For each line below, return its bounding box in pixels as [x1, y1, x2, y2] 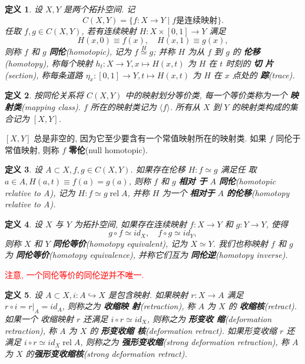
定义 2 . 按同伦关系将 [5, 89, 84, 101]
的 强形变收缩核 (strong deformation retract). [25, 347, 187, 359]
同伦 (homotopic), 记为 [49, 45, 131, 58]
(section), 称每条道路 [5, 68, 83, 81]
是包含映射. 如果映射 [108, 288, 188, 300]
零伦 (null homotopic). [68, 143, 148, 155]
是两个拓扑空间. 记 [63, 3, 135, 15]
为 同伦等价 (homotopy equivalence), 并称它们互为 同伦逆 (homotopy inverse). [5, 249, 288, 261]
